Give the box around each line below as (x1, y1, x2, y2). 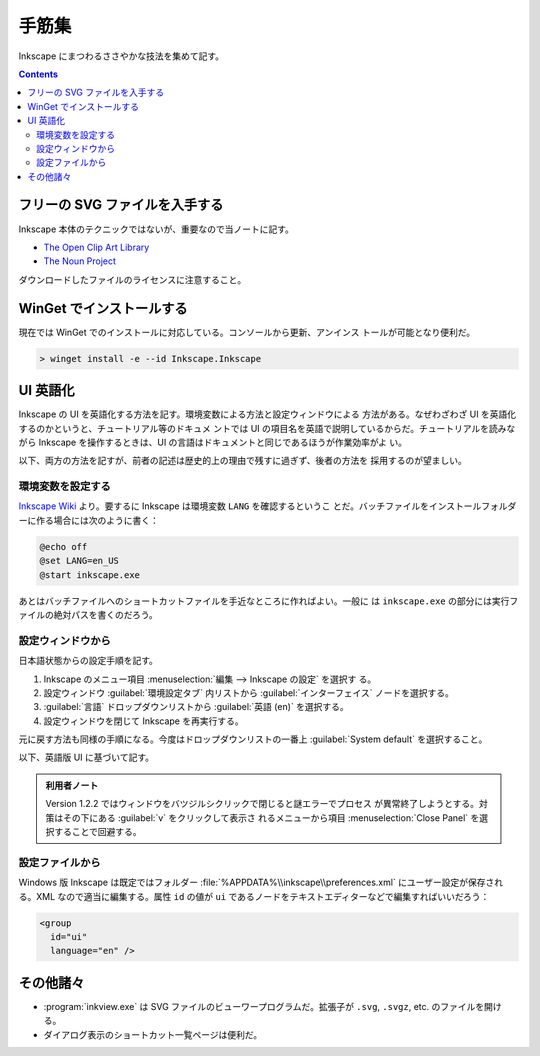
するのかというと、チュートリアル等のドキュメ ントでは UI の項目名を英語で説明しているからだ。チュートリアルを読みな (18, 422, 516, 434)
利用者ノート (45, 779, 99, 791)
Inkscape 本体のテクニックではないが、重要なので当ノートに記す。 (18, 223, 295, 235)
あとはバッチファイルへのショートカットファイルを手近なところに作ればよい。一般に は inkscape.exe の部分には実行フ (18, 595, 519, 607)
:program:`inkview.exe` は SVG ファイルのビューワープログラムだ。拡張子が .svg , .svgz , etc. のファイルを (43, 1000, 485, 1012)
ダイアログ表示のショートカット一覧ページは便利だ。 (43, 1028, 263, 1040)
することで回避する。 (53, 826, 142, 838)
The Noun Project (43, 255, 117, 267)
